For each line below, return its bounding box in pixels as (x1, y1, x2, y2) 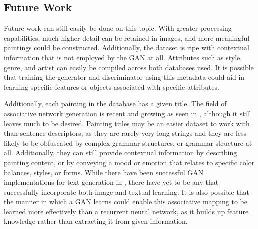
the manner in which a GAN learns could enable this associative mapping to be (4, 196, 247, 207)
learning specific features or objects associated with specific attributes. (4, 81, 219, 92)
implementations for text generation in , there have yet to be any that (4, 177, 219, 187)
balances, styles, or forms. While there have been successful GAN (4, 167, 204, 177)
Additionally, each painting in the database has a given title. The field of (4, 98, 227, 109)
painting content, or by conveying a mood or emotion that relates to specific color (4, 157, 255, 167)
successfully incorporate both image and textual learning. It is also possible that (4, 186, 250, 197)
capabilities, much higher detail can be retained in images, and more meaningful (4, 32, 250, 43)
